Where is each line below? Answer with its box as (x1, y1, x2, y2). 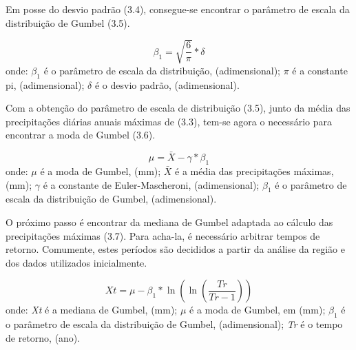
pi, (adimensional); (6, 77, 85, 92)
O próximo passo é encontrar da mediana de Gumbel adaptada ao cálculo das (6, 214, 333, 229)
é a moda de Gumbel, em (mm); (189, 302, 326, 317)
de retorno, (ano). (6, 330, 81, 344)
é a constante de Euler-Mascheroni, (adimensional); (43, 177, 260, 192)
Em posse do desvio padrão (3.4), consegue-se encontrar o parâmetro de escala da (6, 2, 350, 16)
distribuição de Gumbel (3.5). (6, 15, 130, 30)
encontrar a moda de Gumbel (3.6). (6, 127, 156, 142)
